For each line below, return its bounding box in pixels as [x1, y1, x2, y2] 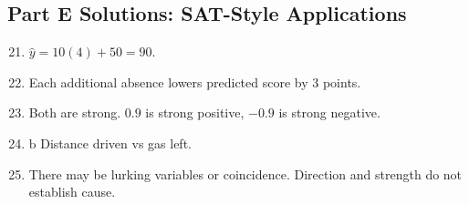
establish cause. [28, 182, 116, 201]
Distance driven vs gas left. [40, 133, 192, 152]
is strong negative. [278, 103, 380, 122]
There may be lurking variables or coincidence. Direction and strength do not [28, 164, 463, 183]
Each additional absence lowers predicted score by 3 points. [28, 72, 361, 91]
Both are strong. [28, 103, 121, 122]
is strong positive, [145, 103, 245, 122]
